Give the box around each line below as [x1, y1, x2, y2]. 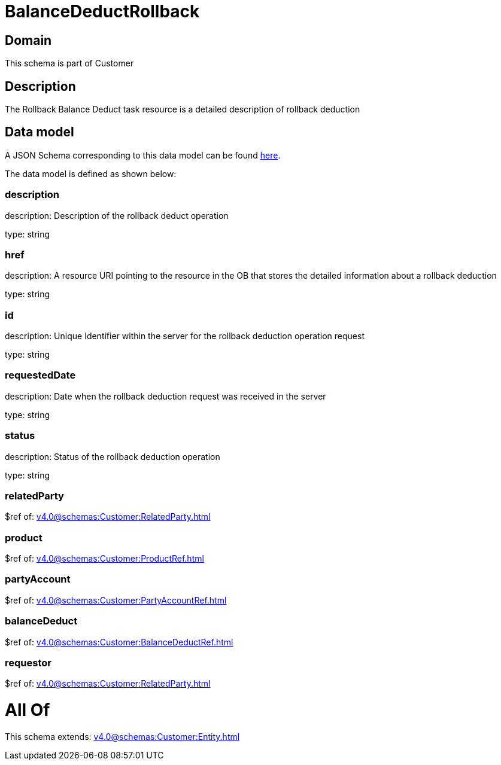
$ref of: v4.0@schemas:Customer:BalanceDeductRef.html [5, 636, 233, 647]
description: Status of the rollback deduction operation [5, 451, 220, 462]
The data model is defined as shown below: [5, 168, 177, 179]
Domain [5, 32, 52, 48]
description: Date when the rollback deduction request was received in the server [5, 391, 326, 401]
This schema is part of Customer [5, 58, 134, 69]
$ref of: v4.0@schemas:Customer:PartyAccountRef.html [5, 595, 227, 605]
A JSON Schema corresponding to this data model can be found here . [5, 150, 281, 160]
